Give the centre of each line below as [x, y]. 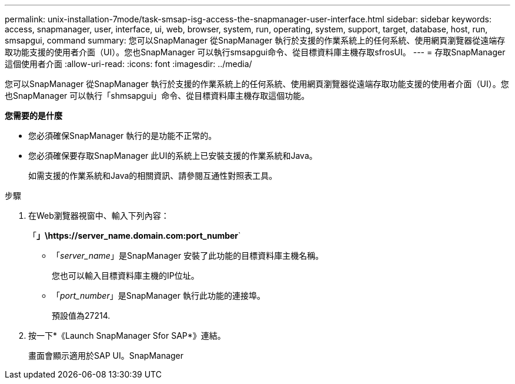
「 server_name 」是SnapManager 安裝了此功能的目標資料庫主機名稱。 [188, 256]
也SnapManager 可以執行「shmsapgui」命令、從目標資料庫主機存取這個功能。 [157, 96]
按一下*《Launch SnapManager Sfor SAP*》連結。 [127, 335]
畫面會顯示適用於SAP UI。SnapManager [106, 355]
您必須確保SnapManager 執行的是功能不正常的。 [123, 136]
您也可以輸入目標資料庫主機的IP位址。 [126, 276]
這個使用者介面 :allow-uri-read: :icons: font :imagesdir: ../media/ [128, 64]
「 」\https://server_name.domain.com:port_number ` [135, 236]
